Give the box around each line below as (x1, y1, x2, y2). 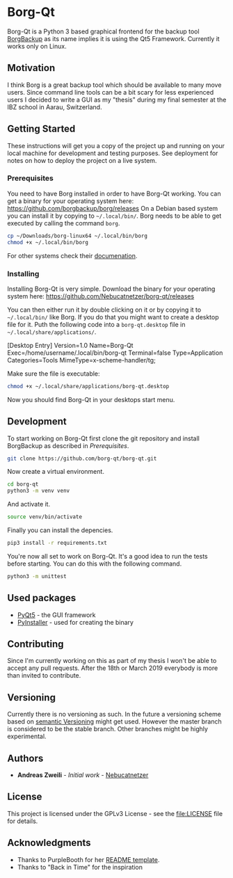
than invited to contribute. (7, 671, 81, 680)
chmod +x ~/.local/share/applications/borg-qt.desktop (7, 383, 170, 390)
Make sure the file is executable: (7, 369, 100, 378)
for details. (7, 817, 38, 825)
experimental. (7, 732, 47, 741)
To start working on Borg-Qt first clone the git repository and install (7, 434, 200, 442)
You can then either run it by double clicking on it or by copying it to (7, 305, 202, 314)
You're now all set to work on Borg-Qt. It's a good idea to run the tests (7, 552, 208, 560)
